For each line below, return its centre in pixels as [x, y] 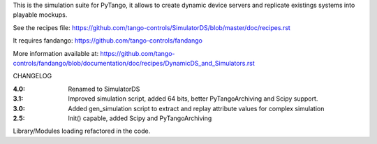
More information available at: [56, 53]
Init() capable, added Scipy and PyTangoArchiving [140, 118]
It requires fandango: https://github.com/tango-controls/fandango [108, 41]
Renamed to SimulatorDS [104, 89]
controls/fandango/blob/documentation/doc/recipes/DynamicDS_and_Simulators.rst [134, 63]
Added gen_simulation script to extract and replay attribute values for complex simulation [196, 108]
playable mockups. [40, 15]
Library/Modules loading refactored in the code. [82, 131]
